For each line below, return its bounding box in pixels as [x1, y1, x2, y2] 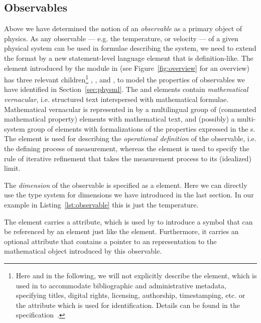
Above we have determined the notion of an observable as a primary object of [4, 23, 242, 34]
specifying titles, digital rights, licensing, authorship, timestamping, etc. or [16, 290, 245, 300]
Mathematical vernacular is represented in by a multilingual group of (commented [4, 103, 256, 114]
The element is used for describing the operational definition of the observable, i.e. [4, 133, 256, 144]
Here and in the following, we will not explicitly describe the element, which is [16, 270, 257, 280]
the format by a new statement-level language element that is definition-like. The [4, 52, 253, 63]
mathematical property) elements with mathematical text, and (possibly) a [4, 114, 235, 124]
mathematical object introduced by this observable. [4, 246, 162, 256]
